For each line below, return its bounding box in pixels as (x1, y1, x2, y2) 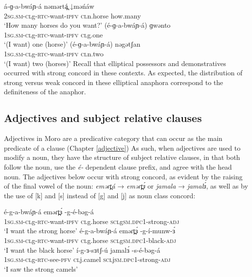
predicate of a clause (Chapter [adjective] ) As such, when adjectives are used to (4, 142, 241, 153)
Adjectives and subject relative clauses (4, 110, 202, 125)
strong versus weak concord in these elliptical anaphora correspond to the (4, 77, 223, 87)
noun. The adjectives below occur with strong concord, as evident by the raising (4, 171, 243, 181)
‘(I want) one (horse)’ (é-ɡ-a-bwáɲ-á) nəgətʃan (4, 39, 141, 49)
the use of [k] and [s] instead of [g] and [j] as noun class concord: (4, 190, 196, 200)
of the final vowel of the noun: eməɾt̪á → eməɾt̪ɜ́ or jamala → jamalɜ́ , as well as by (4, 181, 248, 191)
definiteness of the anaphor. (4, 87, 86, 97)
